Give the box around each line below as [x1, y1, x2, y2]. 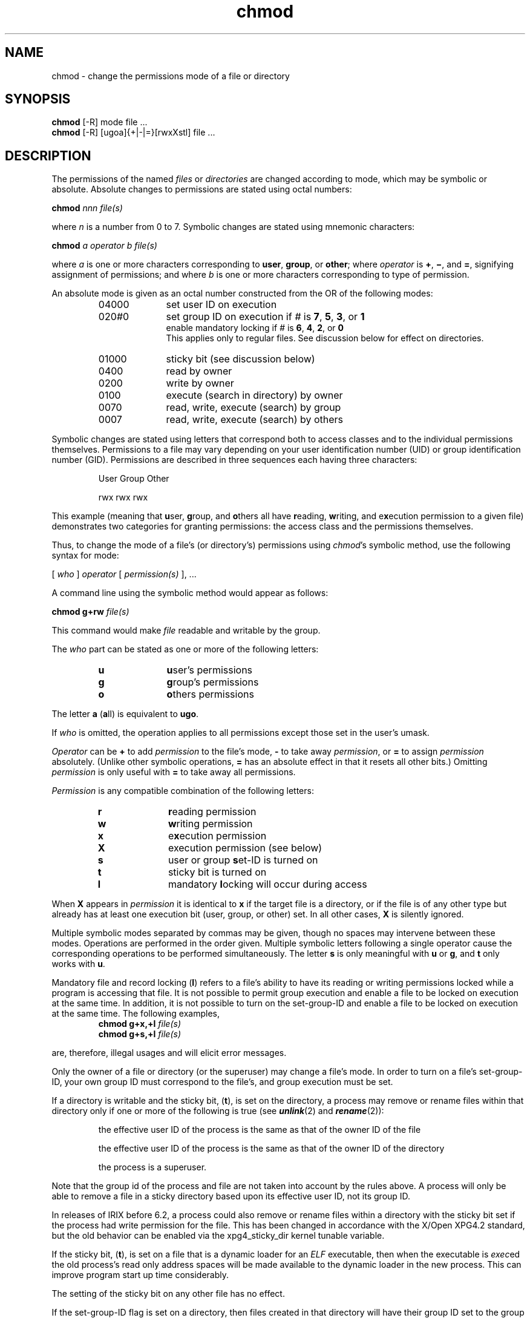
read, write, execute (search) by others [166, 413, 344, 426]
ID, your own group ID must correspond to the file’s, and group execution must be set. [51, 1077, 393, 1087]
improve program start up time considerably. [51, 1270, 229, 1280]
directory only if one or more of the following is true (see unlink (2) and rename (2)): [51, 1106, 384, 1116]
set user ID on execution [166, 298, 277, 311]
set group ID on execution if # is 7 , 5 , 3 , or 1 [166, 310, 365, 323]
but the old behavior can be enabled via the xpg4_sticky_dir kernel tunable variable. [51, 1230, 385, 1241]
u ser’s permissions [166, 664, 253, 677]
